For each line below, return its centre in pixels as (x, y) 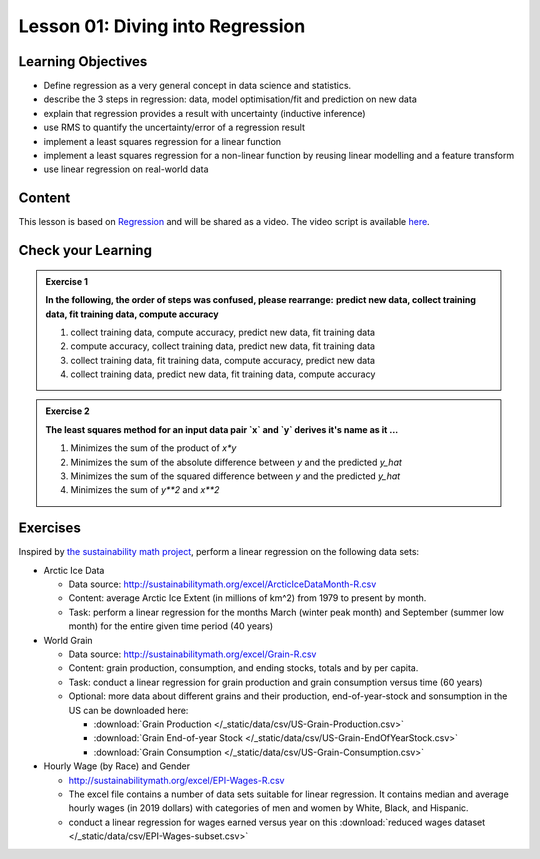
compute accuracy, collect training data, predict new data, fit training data (222, 346)
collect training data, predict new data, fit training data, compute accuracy (223, 374)
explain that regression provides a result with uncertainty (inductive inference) (204, 113)
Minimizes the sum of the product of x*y (153, 448)
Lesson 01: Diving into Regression (162, 26)
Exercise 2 (67, 411)
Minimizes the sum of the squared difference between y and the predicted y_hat (235, 476)
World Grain (68, 640)
